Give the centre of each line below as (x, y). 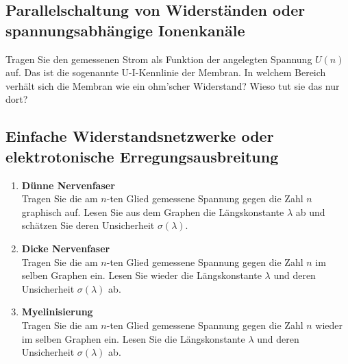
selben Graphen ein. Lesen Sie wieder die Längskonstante (141, 275)
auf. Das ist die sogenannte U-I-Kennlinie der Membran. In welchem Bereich (166, 72)
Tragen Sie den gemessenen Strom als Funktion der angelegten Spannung (159, 59)
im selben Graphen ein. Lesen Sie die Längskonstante (133, 338)
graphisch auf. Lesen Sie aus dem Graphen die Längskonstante (153, 211)
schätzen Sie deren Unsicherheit (88, 225)
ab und (310, 211)
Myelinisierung (57, 312)
